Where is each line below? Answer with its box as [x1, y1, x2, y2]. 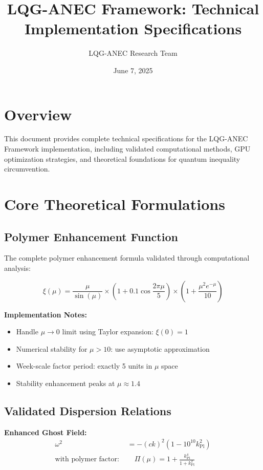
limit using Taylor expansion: [62, 326, 154, 337]
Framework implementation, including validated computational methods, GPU [4, 143, 251, 154]
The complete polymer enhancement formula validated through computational [4, 252, 250, 263]
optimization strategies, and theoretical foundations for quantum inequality [4, 153, 240, 164]
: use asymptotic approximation [111, 343, 210, 354]
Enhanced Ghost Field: [4, 426, 87, 437]
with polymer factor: [55, 456, 119, 463]
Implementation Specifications [24, 18, 242, 39]
